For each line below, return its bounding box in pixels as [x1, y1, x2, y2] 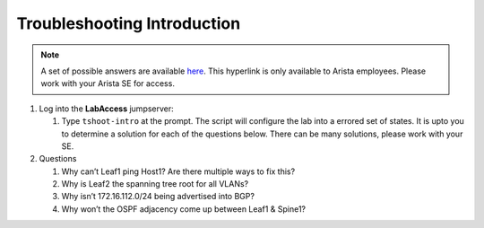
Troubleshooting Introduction [16, 13, 241, 33]
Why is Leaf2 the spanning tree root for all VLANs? [61, 179, 249, 189]
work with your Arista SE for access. [40, 78, 175, 89]
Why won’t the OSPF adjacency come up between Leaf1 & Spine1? [61, 203, 307, 215]
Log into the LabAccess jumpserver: [39, 103, 174, 114]
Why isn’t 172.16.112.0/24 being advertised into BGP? [61, 191, 255, 202]
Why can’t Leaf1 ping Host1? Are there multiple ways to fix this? [61, 166, 296, 177]
